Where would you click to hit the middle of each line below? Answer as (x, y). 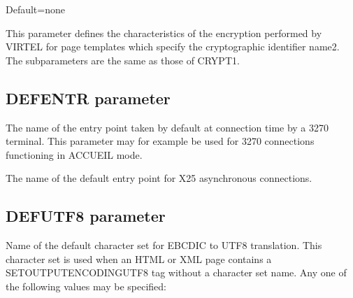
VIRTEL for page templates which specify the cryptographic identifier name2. (173, 47)
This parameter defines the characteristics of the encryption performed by (164, 33)
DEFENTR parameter (88, 98)
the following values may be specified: (86, 286)
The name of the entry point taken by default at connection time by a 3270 (167, 127)
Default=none (35, 9)
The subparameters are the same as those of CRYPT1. (123, 60)
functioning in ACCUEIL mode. (74, 154)
